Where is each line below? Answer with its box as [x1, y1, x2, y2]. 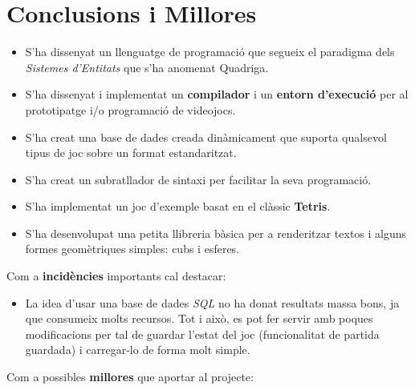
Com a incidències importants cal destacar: [6, 267, 226, 284]
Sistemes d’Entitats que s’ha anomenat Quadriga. [25, 58, 269, 75]
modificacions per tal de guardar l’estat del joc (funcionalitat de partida [25, 325, 380, 342]
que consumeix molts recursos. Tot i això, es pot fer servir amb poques [25, 310, 373, 327]
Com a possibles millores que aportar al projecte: [6, 368, 254, 385]
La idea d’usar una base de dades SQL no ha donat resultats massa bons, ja [25, 294, 400, 311]
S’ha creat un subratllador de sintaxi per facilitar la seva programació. [25, 171, 372, 187]
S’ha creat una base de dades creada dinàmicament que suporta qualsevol [25, 128, 387, 145]
